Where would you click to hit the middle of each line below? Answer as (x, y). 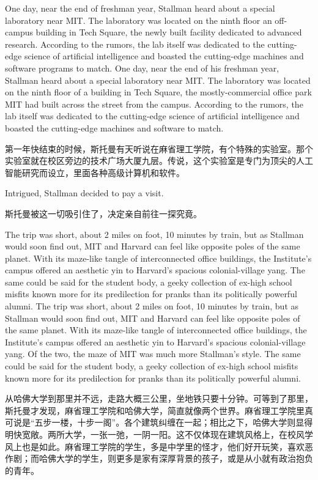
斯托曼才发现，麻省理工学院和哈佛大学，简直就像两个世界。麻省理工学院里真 (159, 410)
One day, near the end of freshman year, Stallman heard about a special (140, 8)
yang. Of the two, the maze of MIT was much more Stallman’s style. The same (153, 354)
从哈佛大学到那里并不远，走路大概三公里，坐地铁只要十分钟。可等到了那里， (159, 398)
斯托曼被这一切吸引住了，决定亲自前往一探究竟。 (103, 213)
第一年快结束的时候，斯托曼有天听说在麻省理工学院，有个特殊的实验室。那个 (159, 148)
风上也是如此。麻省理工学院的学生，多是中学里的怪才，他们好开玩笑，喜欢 (155, 446)
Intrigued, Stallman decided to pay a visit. (84, 193)
